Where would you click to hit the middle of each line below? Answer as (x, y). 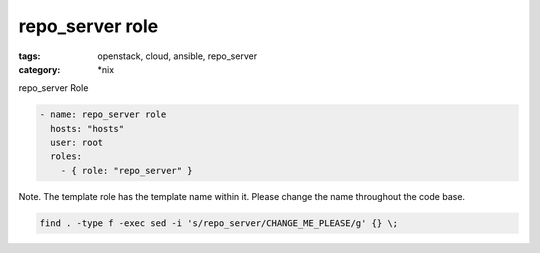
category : (39, 69)
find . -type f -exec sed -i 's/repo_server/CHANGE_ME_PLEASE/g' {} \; (219, 223)
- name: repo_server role (103, 114)
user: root (77, 143)
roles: (66, 156)
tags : (29, 56)
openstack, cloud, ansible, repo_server (177, 56)
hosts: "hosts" (87, 128)
